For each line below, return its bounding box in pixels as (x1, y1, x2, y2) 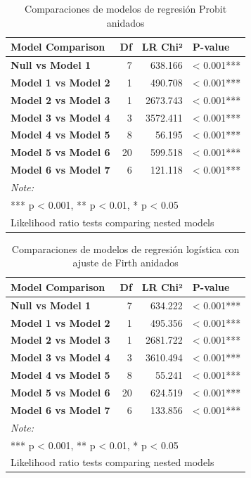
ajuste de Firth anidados (72, 255, 179, 270)
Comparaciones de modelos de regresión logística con (11, 241, 240, 256)
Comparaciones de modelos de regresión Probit (25, 1, 227, 15)
